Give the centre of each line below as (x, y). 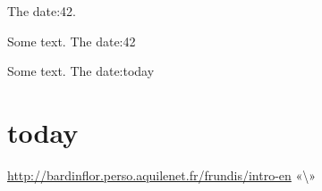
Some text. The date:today (81, 71)
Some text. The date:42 (72, 41)
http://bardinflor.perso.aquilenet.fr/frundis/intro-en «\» (162, 174)
